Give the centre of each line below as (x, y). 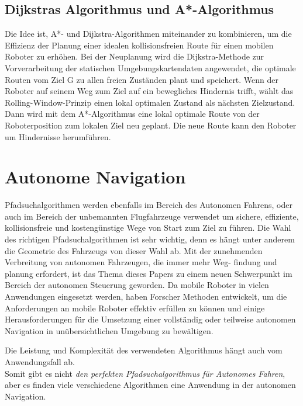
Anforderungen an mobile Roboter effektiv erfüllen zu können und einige (135, 308)
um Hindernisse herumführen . (58, 136)
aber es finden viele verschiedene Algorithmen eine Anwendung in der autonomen (150, 385)
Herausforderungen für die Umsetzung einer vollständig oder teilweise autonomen (150, 319)
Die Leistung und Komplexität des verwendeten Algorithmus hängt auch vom (144, 350)
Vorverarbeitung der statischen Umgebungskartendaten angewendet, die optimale (150, 67)
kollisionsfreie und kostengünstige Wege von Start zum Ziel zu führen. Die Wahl (148, 228)
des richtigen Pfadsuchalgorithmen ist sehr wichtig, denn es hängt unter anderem (150, 239)
